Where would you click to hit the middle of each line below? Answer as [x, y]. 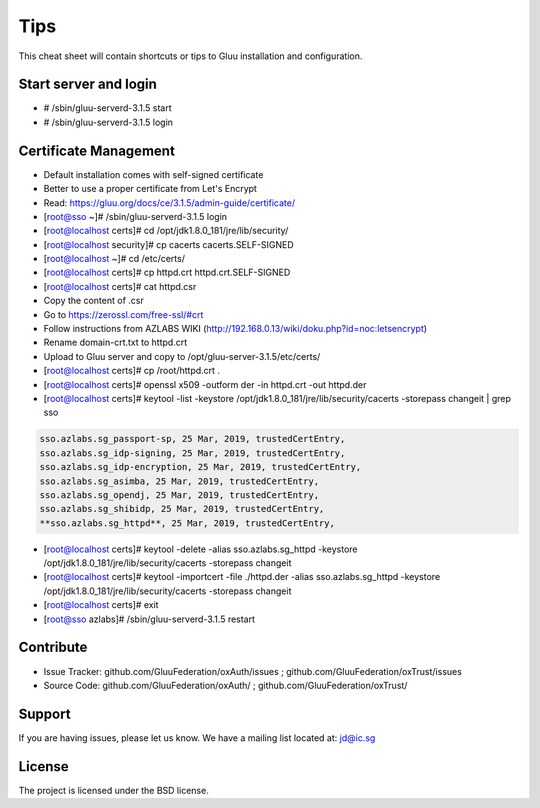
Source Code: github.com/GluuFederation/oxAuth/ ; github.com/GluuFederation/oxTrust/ [225, 685]
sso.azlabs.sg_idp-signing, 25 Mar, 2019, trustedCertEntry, [192, 453]
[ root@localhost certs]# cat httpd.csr [120, 286]
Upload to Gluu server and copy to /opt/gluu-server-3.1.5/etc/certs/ [182, 356]
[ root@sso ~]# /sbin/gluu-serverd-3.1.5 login [135, 216]
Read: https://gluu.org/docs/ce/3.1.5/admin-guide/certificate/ [169, 202]
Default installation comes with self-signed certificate [153, 174]
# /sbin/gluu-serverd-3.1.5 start [107, 108]
